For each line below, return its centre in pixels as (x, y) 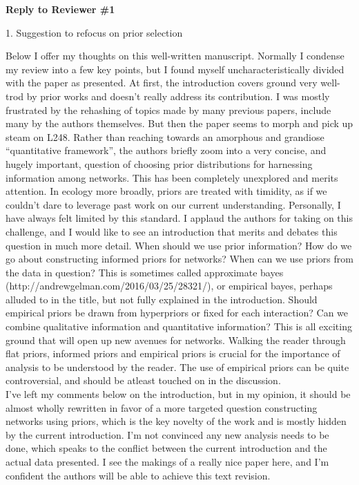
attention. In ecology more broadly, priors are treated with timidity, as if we (166, 191)
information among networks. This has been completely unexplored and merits (172, 177)
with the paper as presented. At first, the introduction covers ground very (162, 83)
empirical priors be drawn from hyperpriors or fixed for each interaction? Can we (177, 313)
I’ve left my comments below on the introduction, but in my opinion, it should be (178, 394)
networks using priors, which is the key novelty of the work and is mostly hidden (176, 421)
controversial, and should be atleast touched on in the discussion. (143, 380)
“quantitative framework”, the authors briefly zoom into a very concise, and (166, 150)
